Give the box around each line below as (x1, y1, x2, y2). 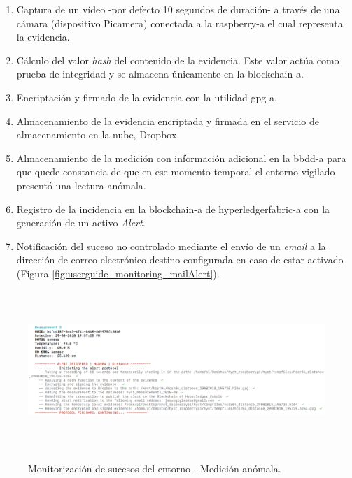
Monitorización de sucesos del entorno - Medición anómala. (28, 461, 281, 475)
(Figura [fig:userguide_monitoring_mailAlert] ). (16, 266, 220, 280)
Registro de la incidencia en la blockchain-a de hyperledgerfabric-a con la (16, 201, 330, 216)
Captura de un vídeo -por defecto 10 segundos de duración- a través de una (16, 2, 340, 16)
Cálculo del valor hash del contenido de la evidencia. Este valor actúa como (16, 52, 339, 67)
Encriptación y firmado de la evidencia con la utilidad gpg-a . (16, 89, 277, 104)
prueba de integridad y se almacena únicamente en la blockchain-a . (16, 66, 304, 81)
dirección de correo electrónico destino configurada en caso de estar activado (16, 252, 344, 267)
